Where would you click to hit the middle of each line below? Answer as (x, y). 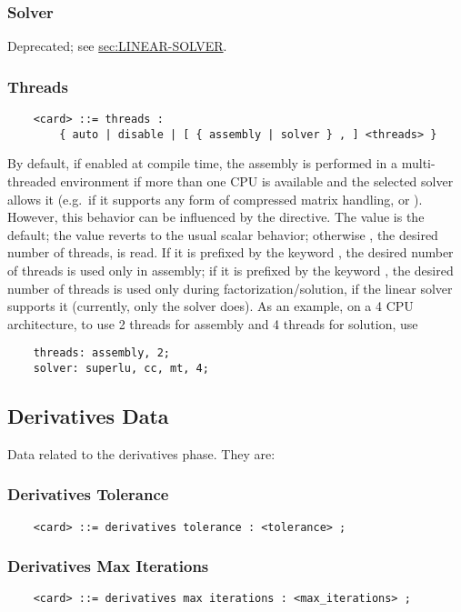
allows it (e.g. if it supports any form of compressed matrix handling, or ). (215, 199)
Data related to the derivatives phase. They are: (141, 453)
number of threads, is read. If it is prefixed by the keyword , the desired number (230, 252)
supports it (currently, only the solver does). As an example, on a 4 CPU (210, 306)
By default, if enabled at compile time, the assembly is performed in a (203, 163)
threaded (32, 181)
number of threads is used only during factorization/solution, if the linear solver (230, 288)
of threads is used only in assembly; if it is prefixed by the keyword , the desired (230, 270)
